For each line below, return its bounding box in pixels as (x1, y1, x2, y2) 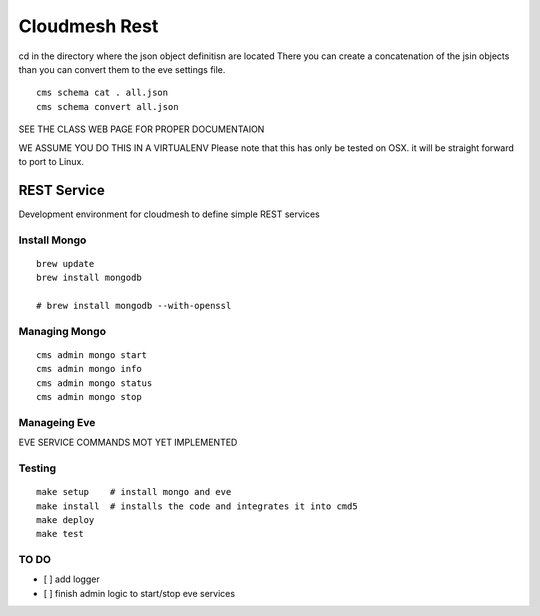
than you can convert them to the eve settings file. (18, 63, 226, 75)
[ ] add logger (43, 573, 100, 585)
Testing (18, 461, 57, 475)
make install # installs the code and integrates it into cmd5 (36, 500, 359, 512)
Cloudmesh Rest (18, 15, 159, 37)
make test (36, 528, 84, 540)
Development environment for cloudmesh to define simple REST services (18, 208, 320, 220)
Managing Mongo (18, 324, 107, 338)
